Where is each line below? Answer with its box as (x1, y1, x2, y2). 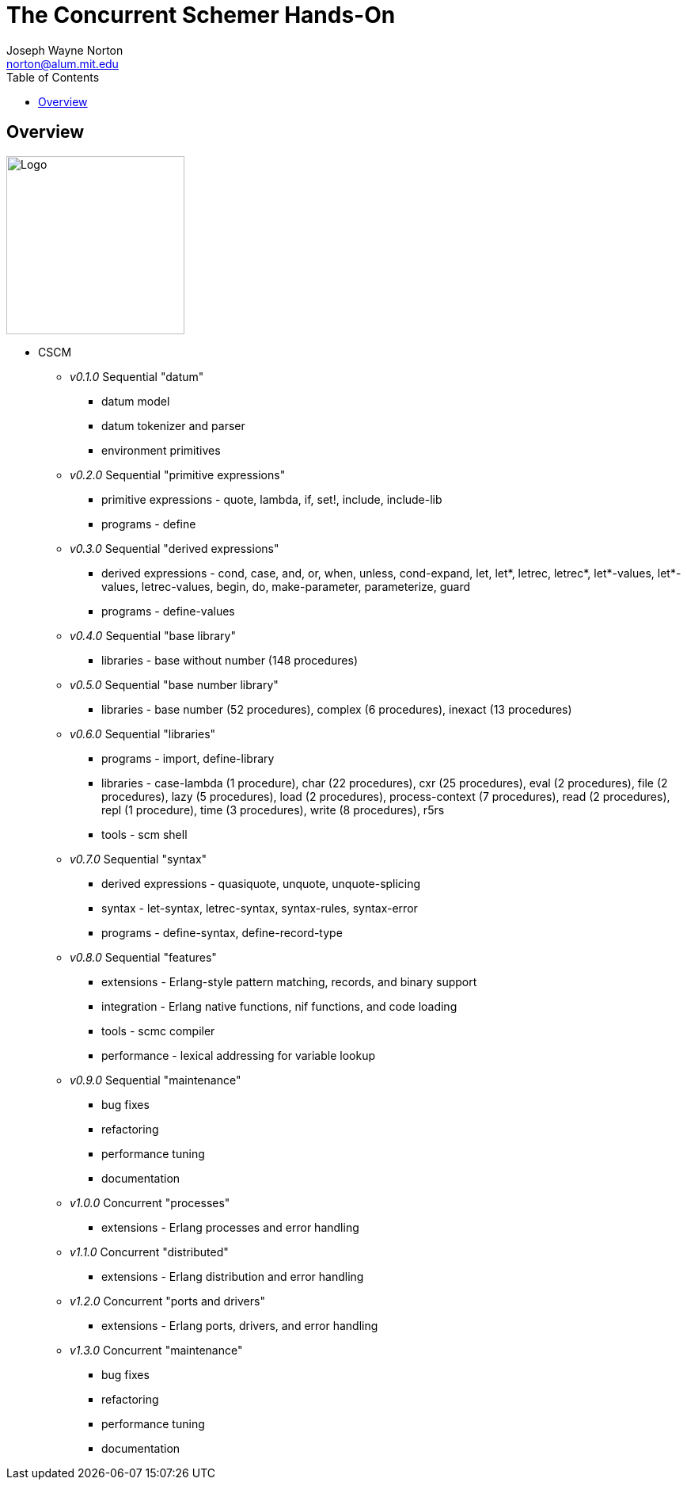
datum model (101, 394, 170, 408)
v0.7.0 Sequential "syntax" (70, 852, 207, 866)
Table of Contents (6, 70, 100, 84)
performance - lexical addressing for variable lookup (101, 1048, 375, 1062)
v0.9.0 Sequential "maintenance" (70, 1073, 241, 1087)
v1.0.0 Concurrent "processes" (70, 1195, 230, 1210)
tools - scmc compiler (101, 1023, 215, 1038)
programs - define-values (101, 604, 235, 618)
